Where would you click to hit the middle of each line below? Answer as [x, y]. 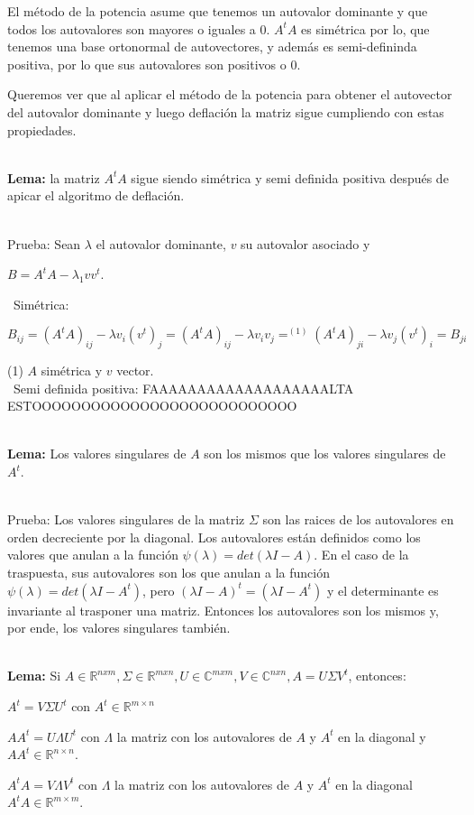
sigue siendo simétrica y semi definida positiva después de [290, 177]
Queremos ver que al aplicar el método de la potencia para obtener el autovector [230, 94]
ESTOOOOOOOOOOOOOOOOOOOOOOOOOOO [152, 406]
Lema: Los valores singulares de [97, 454]
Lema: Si [34, 676]
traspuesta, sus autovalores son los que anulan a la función [169, 573]
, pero [159, 590]
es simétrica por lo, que [365, 28]
